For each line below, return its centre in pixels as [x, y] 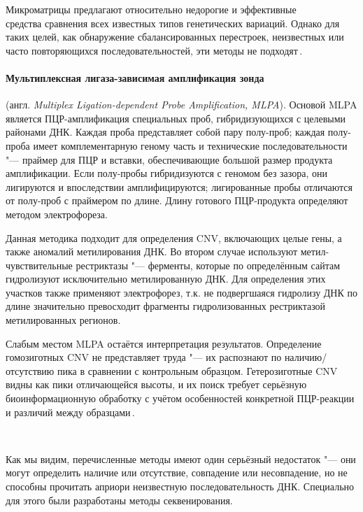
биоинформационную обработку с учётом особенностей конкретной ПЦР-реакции [180, 398]
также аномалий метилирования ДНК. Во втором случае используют [152, 251]
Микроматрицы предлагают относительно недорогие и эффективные [151, 9]
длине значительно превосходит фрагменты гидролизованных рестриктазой [166, 306]
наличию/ [306, 357]
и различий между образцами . [70, 412]
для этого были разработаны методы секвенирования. [119, 500]
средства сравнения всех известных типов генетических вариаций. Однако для [173, 23]
